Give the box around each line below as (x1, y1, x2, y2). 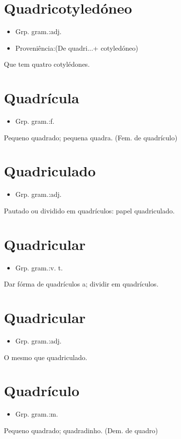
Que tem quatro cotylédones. (4, 59, 90, 69)
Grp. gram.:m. (15, 409, 58, 419)
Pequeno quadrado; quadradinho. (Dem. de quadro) (4, 425, 158, 435)
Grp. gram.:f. (15, 116, 54, 126)
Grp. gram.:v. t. (15, 262, 63, 272)
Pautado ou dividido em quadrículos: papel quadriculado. (4, 205, 175, 215)
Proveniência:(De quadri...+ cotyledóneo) (15, 42, 138, 53)
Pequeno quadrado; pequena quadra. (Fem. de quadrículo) (4, 132, 178, 142)
